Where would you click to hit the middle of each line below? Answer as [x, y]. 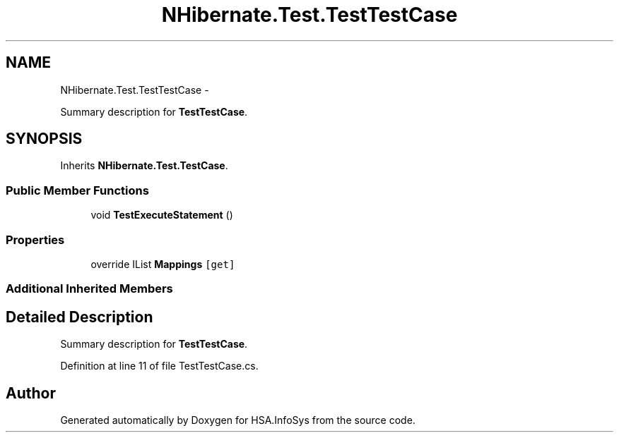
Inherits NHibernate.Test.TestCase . [144, 166]
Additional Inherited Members [89, 289]
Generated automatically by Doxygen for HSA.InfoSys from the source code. [238, 420]
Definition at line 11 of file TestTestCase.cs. [159, 366]
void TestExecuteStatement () [162, 215]
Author [31, 393]
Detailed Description [79, 317]
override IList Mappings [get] [163, 264]
